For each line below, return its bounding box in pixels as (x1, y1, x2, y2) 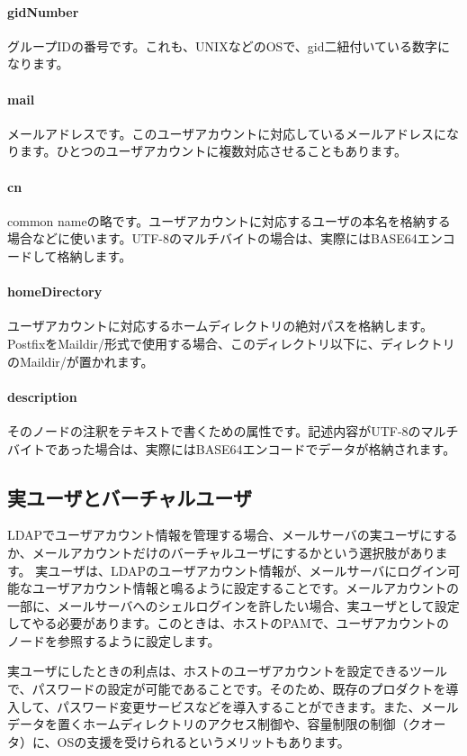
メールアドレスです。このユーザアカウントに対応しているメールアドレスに (7, 123, 446, 142)
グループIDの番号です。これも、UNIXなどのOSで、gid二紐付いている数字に (7, 36, 451, 55)
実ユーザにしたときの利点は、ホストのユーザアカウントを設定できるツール (7, 661, 447, 680)
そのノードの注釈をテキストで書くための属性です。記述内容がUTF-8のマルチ (7, 421, 459, 440)
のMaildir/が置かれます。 (7, 351, 154, 370)
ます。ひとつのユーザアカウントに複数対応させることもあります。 (19, 141, 407, 160)
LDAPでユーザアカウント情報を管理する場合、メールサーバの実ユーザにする (7, 525, 458, 544)
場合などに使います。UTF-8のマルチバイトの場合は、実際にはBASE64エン (7, 229, 443, 248)
